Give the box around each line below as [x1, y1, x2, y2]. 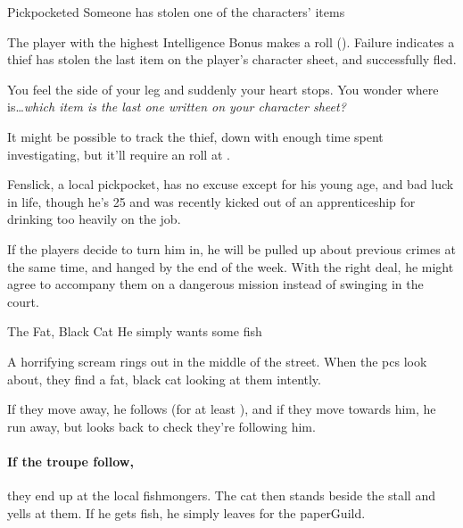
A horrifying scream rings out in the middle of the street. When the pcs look [7, 351, 427, 370]
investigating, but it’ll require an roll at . [7, 144, 230, 163]
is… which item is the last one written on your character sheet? [7, 97, 346, 116]
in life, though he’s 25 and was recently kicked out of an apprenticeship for [7, 192, 416, 210]
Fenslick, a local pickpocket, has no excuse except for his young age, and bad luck [7, 175, 454, 194]
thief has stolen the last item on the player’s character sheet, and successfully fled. [7, 50, 457, 69]
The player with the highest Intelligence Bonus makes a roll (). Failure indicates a [7, 32, 455, 51]
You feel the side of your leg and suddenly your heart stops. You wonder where [7, 79, 439, 98]
